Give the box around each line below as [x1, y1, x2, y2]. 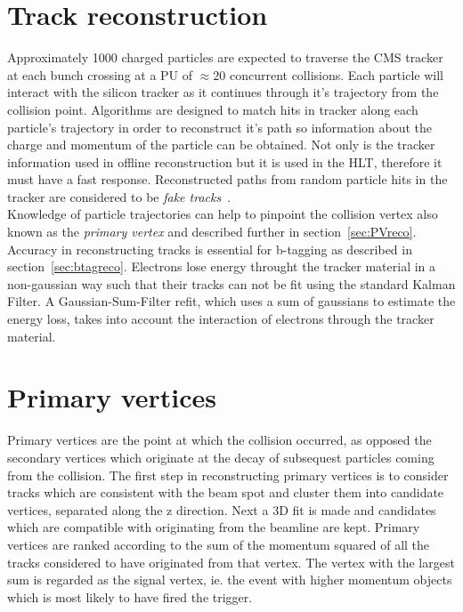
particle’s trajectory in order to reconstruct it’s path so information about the [7, 117, 433, 136]
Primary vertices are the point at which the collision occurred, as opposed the [7, 431, 432, 449]
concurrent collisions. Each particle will [229, 65, 443, 84]
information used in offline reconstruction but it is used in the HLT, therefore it [7, 152, 443, 171]
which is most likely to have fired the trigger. [7, 587, 253, 606]
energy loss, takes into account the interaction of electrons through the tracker [7, 310, 435, 328]
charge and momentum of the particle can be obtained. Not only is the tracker [7, 135, 435, 154]
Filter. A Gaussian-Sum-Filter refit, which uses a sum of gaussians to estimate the [7, 292, 456, 310]
